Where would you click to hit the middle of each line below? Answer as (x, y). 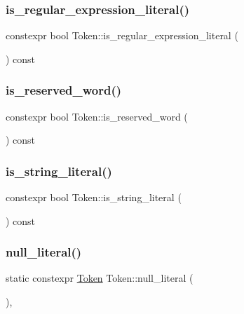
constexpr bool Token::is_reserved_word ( (97, 116)
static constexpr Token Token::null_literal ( (100, 278)
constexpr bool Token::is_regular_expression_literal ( (122, 35)
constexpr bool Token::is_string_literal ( (94, 197)
